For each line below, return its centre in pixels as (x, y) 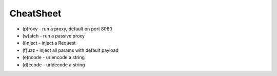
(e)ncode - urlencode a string (53, 58)
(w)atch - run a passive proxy (53, 35)
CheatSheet (35, 13)
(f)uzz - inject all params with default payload (71, 50)
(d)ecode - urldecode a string (54, 65)
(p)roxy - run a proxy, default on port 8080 (67, 29)
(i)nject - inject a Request (49, 43)
